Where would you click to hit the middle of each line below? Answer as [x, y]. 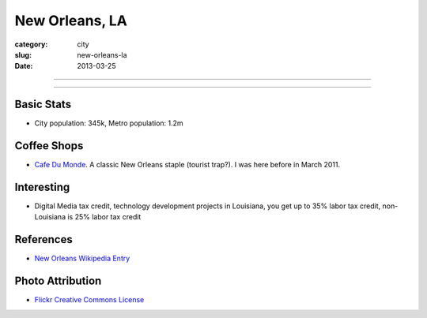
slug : [23, 54]
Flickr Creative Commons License [89, 300]
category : [31, 44]
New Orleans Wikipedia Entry [82, 258]
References [43, 239]
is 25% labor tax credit [104, 217]
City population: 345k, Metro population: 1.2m [109, 123]
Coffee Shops [49, 146]
